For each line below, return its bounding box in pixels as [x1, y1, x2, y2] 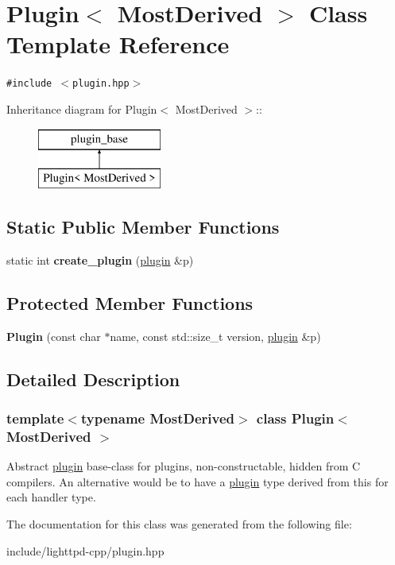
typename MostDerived [80, 408, 234, 428]
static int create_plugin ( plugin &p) [6, 251, 194, 268]
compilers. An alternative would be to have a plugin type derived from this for [6, 473, 389, 490]
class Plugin [256, 408, 335, 428]
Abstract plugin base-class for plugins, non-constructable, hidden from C [6, 458, 361, 474]
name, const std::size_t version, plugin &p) [110, 327, 321, 344]
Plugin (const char [6, 327, 101, 344]
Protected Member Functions [6, 290, 254, 315]
